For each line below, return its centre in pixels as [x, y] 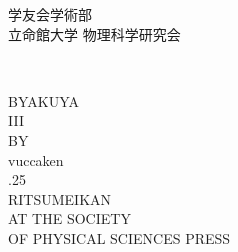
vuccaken [36, 159]
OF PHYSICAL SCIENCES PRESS [119, 238]
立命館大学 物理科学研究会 [94, 33]
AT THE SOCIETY [69, 218]
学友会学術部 [50, 14]
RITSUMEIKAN [60, 198]
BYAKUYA [43, 100]
